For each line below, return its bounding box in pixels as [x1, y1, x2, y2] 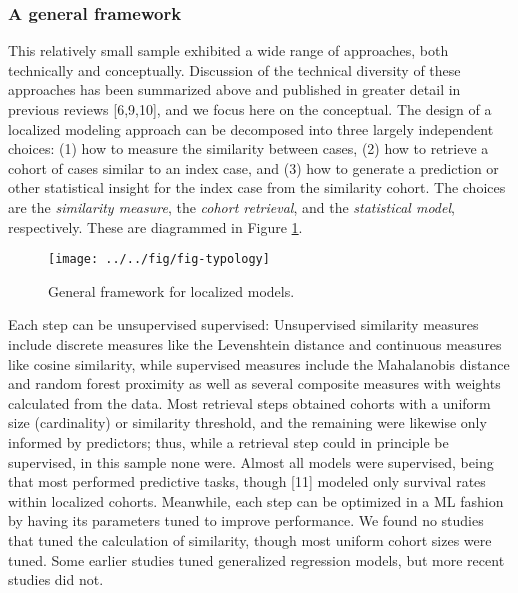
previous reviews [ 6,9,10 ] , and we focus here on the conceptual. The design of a [8, 99, 492, 119]
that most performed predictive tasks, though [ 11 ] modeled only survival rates [8, 471, 486, 492]
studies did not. [8, 569, 104, 590]
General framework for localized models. [48, 280, 295, 301]
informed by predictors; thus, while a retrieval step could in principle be [8, 431, 449, 452]
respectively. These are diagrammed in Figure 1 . [8, 216, 303, 237]
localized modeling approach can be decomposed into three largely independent [8, 118, 494, 139]
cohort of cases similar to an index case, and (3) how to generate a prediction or [8, 157, 499, 178]
